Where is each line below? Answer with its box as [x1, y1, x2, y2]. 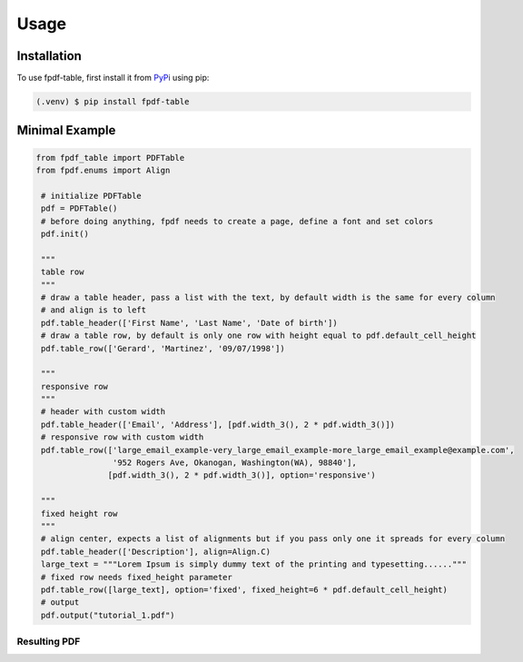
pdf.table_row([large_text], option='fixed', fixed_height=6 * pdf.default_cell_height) [41, 584, 449, 595]
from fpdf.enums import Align [35, 165, 171, 176]
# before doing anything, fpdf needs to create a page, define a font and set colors [41, 216, 434, 226]
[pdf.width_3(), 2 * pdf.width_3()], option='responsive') [107, 470, 377, 480]
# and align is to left [41, 305, 147, 315]
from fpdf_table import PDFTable [35, 153, 185, 163]
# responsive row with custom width [41, 432, 204, 442]
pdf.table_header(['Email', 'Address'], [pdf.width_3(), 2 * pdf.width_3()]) [41, 419, 395, 430]
